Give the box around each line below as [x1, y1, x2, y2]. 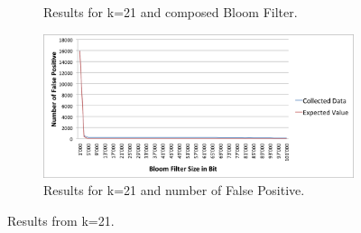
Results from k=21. [7, 211, 115, 230]
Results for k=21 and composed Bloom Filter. [43, 3, 298, 21]
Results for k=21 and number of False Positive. [43, 181, 305, 200]
